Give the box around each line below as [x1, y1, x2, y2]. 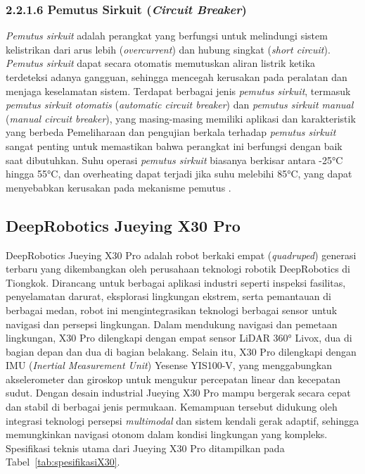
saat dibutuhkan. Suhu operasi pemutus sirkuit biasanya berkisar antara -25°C [6, 152, 343, 167]
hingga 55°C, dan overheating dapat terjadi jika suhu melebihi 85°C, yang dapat [6, 166, 352, 181]
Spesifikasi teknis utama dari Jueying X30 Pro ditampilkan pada [6, 440, 285, 455]
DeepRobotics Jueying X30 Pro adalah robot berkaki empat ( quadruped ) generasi [6, 247, 357, 262]
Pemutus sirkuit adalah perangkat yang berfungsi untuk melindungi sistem [6, 28, 328, 43]
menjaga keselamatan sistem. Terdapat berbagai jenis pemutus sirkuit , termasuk [6, 83, 351, 98]
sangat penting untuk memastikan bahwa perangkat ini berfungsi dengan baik [6, 138, 342, 153]
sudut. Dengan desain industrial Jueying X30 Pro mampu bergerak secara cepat [6, 385, 351, 400]
